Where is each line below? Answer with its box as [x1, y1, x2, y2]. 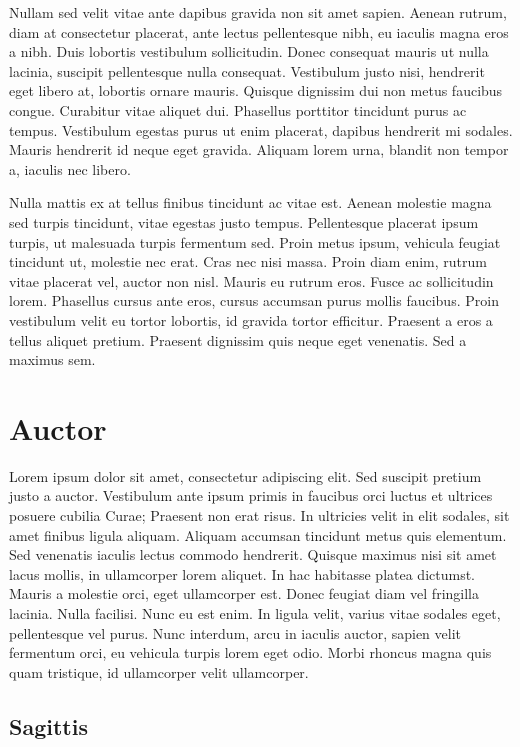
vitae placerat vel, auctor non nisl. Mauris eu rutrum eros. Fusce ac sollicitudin [9, 270, 494, 291]
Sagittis [9, 710, 88, 741]
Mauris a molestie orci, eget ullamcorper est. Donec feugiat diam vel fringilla [9, 583, 479, 604]
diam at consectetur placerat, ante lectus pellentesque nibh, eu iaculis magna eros [9, 21, 509, 42]
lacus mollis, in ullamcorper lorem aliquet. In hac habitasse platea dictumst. [9, 563, 476, 584]
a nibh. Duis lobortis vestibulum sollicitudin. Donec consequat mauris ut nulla [9, 41, 489, 62]
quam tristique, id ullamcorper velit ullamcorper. [9, 661, 309, 682]
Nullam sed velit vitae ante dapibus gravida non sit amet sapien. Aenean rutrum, [9, 2, 507, 22]
